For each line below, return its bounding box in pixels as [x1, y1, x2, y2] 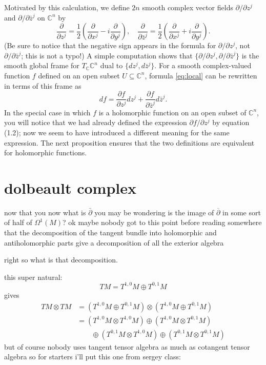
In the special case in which [4, 107, 91, 117]
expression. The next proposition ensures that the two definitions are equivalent [4, 137, 255, 148]
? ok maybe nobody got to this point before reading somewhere [63, 217, 262, 228]
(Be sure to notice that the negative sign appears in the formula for [4, 40, 216, 51]
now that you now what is [4, 207, 86, 217]
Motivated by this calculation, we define [4, 2, 130, 12]
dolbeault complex [4, 177, 136, 198]
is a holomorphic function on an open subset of [98, 107, 247, 117]
